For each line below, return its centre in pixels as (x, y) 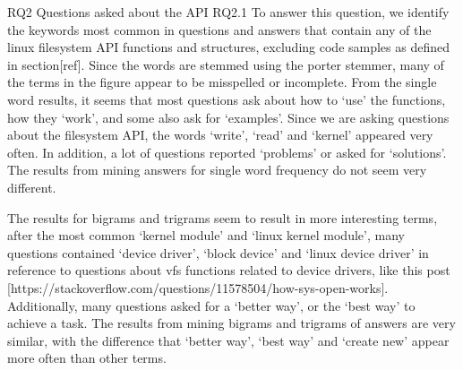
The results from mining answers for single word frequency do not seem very (217, 170)
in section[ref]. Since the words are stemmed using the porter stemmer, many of (226, 64)
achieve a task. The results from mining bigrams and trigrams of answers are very (231, 323)
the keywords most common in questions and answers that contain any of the (219, 29)
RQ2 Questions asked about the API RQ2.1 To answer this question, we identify (228, 12)
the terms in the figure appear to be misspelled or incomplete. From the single (222, 82)
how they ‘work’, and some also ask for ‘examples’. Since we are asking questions (228, 117)
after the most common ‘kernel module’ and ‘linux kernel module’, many (206, 235)
